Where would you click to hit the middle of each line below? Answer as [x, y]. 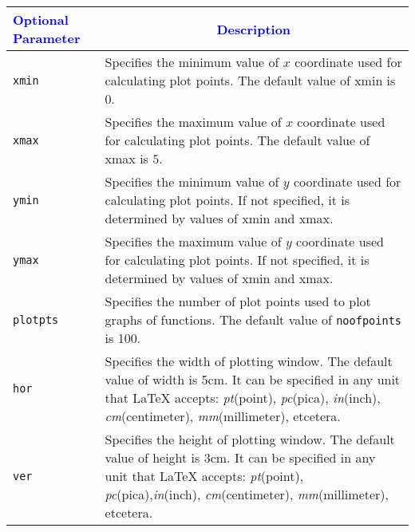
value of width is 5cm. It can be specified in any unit [253, 379]
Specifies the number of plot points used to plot [238, 301]
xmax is [126, 158]
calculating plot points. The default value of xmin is [250, 80]
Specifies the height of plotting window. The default [250, 439]
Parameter [47, 38]
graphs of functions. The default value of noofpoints [253, 319]
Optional [41, 20]
